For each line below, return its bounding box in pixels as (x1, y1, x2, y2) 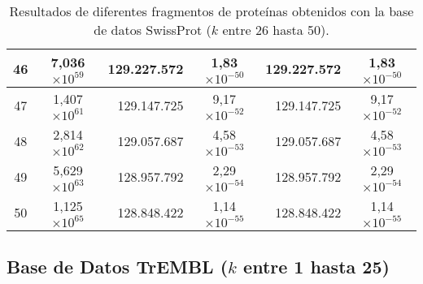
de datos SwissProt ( (94, 20, 211, 39)
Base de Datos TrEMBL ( (7, 254, 229, 279)
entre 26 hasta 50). (222, 20, 329, 39)
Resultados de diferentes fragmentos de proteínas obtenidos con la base (9, 2, 414, 20)
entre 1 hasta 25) (243, 254, 390, 279)
